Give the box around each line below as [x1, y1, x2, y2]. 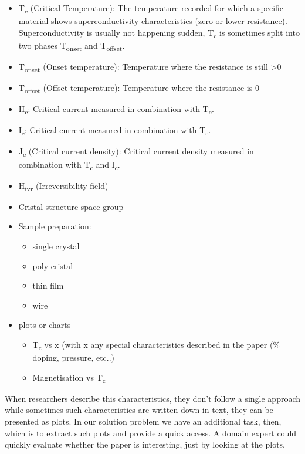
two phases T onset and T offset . [18, 39, 125, 53]
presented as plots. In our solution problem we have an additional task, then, [5, 415, 282, 428]
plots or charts [18, 319, 71, 331]
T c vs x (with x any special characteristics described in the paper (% [32, 338, 280, 352]
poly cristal [32, 259, 73, 272]
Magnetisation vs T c [32, 371, 106, 385]
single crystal [32, 240, 80, 252]
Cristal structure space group [18, 200, 124, 212]
